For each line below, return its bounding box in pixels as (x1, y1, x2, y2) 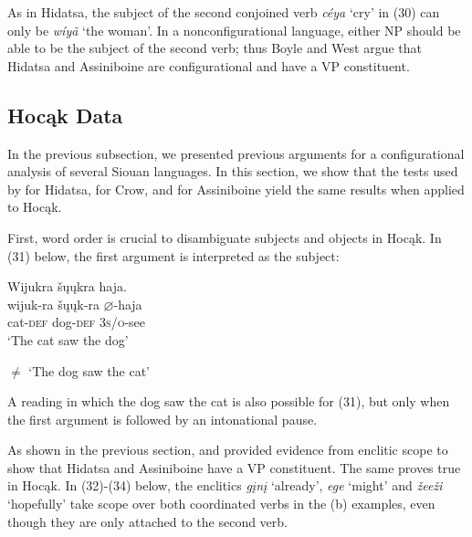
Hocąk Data (7, 100, 123, 129)
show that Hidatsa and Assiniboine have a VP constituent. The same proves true (7, 458, 461, 477)
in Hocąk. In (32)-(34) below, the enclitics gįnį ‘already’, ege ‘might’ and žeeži (7, 476, 443, 495)
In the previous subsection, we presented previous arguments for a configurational (7, 143, 465, 163)
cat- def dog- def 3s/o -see (7, 312, 146, 332)
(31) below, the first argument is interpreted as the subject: (7, 246, 340, 265)
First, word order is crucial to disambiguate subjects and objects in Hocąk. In (7, 227, 442, 247)
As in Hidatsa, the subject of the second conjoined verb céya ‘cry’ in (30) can (7, 3, 440, 21)
